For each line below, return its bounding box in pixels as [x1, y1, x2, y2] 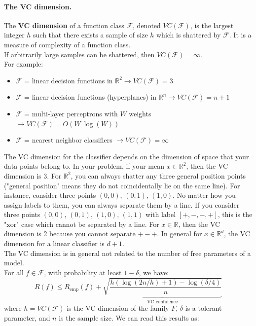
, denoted [133, 20, 161, 30]
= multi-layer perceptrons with [24, 108, 118, 118]
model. [4, 257, 24, 268]
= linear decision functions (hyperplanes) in [24, 92, 157, 102]
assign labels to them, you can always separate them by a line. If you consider [4, 199, 240, 210]
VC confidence [147, 299, 178, 304]
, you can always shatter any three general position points [71, 170, 246, 181]
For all [4, 267, 24, 277]
